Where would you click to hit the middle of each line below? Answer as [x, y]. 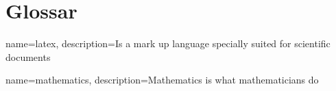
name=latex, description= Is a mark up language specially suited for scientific [168, 43]
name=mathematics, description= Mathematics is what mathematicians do [162, 80]
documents [28, 56]
